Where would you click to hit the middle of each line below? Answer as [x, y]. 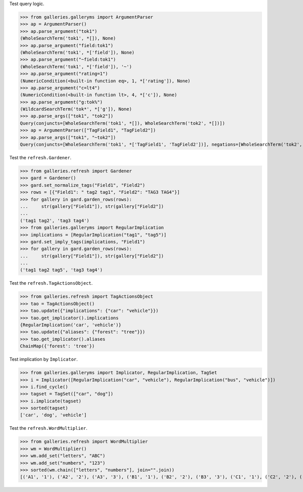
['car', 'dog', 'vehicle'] [53, 415]
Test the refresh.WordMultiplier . [48, 428]
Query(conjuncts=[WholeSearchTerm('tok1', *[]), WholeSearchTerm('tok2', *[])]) [122, 123]
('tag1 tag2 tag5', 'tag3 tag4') [61, 270]
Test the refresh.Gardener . [40, 158]
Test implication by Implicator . [44, 360]
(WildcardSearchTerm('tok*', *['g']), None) [76, 109]
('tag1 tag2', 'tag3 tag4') [55, 220]
